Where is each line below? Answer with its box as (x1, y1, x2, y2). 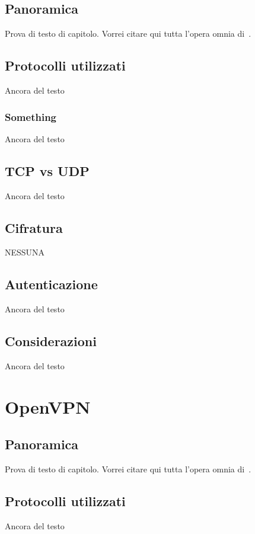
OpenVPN (5, 394, 91, 418)
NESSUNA (5, 246, 45, 258)
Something (5, 109, 56, 124)
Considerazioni (5, 332, 97, 350)
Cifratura (5, 218, 63, 236)
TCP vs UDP (5, 161, 90, 180)
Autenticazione (5, 275, 98, 293)
